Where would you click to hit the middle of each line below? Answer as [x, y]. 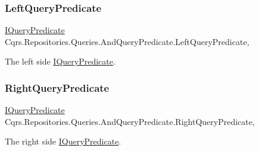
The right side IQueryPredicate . [63, 141]
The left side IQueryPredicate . [60, 61]
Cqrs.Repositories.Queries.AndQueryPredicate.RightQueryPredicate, [130, 121]
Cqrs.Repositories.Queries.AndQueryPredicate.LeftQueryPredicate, [127, 41]
